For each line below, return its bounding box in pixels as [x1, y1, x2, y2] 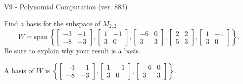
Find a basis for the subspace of [4, 18, 100, 28]
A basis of [4, 65, 34, 75]
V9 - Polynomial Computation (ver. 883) [4, 1, 128, 11]
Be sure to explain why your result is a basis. [4, 45, 141, 56]
